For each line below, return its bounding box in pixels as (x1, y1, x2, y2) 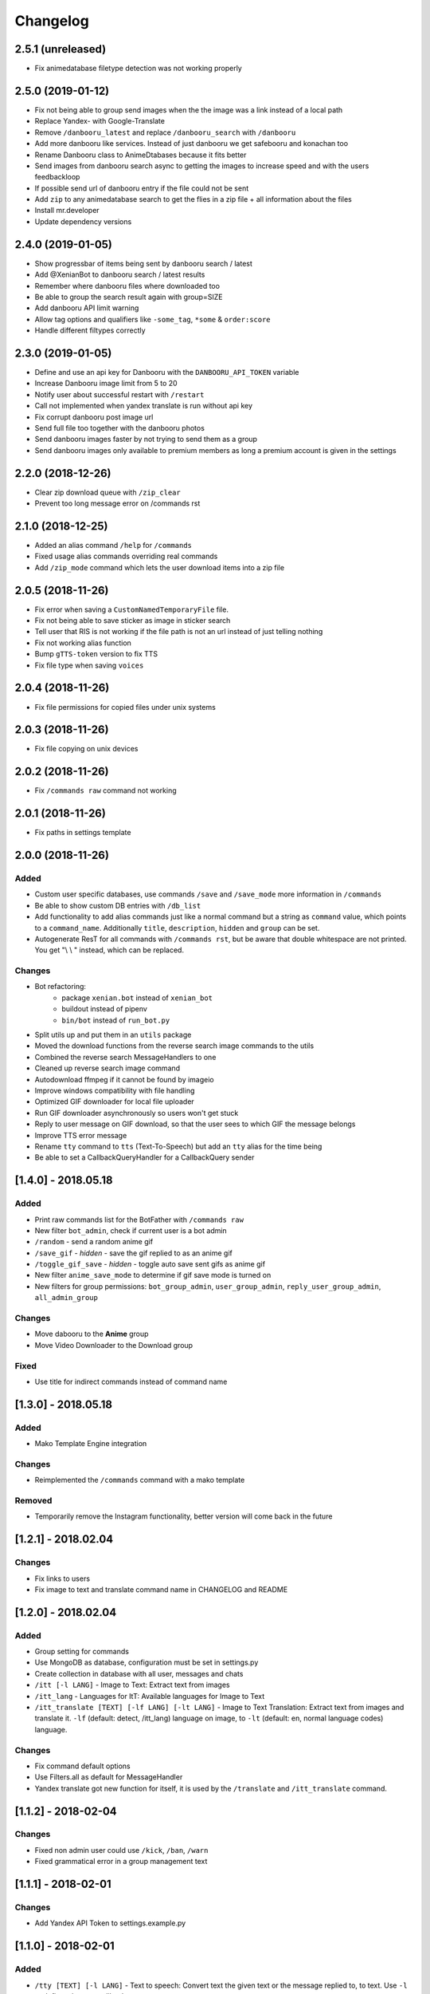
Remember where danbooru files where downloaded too (34, 281, 221, 290)
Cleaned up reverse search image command (34, 1063, 181, 1073)
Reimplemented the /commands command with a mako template (34, 1476, 245, 1485)
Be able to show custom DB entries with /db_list (34, 900, 201, 910)
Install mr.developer (34, 206, 100, 215)
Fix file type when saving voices (34, 660, 144, 670)
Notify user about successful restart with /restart (34, 389, 205, 399)
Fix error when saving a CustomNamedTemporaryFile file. (34, 605, 229, 614)
